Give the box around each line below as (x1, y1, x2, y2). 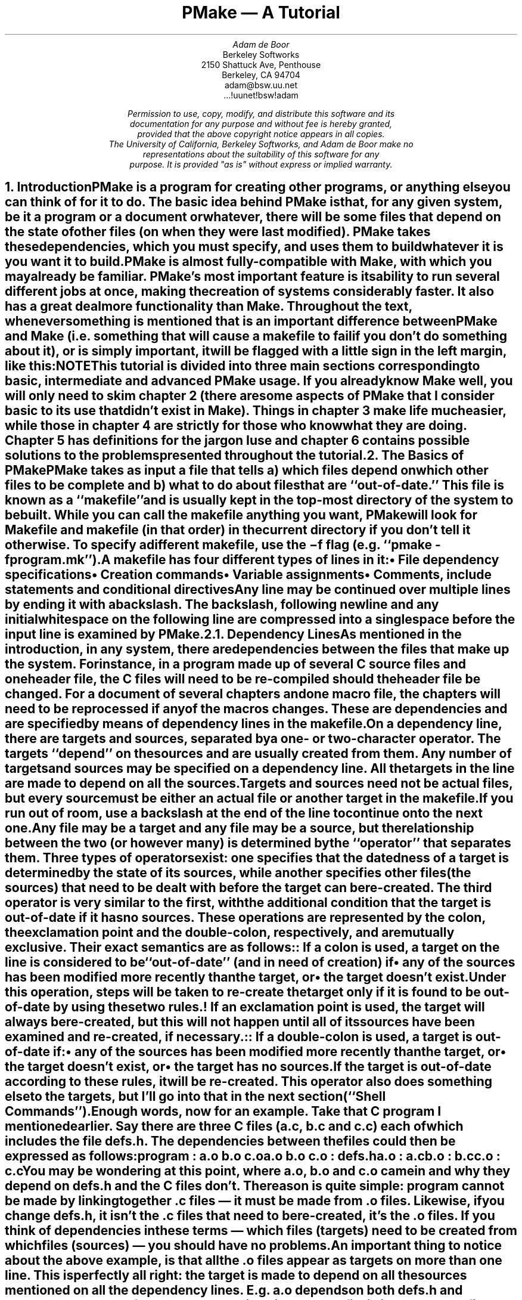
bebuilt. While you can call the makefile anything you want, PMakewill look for (5, 507, 478, 523)
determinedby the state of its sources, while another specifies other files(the (5, 865, 471, 881)
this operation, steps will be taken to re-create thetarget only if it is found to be (5, 985, 481, 1000)
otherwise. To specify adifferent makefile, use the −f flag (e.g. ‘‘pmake (5, 537, 432, 553)
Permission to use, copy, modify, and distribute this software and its (127, 108, 395, 119)
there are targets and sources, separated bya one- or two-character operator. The (5, 731, 501, 747)
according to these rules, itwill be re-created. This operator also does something (5, 1074, 493, 1089)
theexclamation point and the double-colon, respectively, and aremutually (5, 925, 455, 940)
